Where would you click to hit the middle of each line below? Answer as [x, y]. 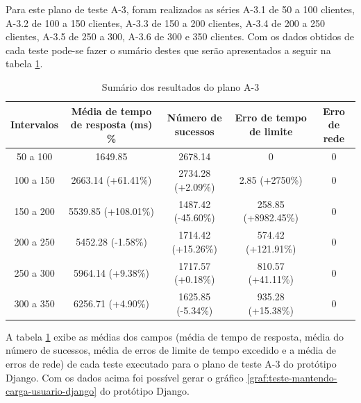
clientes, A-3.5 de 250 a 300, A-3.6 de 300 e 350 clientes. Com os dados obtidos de [180, 36]
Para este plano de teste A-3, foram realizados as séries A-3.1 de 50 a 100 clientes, [180, 9]
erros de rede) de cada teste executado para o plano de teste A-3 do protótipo [171, 364]
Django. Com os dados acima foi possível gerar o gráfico [125, 377]
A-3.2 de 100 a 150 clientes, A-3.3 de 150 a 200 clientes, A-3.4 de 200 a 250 [166, 23]
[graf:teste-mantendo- [292, 377]
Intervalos [35, 125]
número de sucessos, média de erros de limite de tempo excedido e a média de [171, 350]
